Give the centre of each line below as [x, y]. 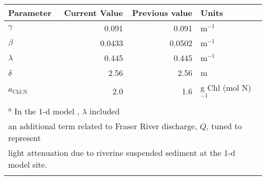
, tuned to [224, 126]
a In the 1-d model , [44, 110]
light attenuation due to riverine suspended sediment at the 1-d [122, 153]
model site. [28, 165]
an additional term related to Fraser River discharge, [103, 126]
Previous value [162, 13]
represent [25, 138]
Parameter [30, 13]
